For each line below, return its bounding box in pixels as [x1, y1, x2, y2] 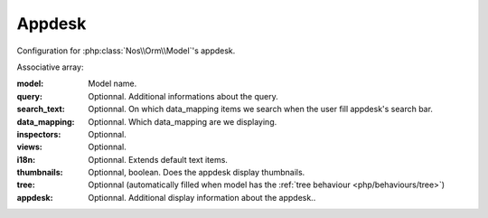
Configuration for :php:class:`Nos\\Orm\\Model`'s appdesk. [16, 45, 236, 56]
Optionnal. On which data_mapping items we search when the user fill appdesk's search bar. [88, 104, 434, 115]
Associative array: [16, 62, 84, 72]
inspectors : [16, 128, 61, 139]
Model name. [88, 78, 137, 90]
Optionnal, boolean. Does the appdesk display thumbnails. [88, 167, 305, 178]
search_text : [16, 104, 65, 115]
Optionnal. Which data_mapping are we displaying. [88, 116, 277, 127]
